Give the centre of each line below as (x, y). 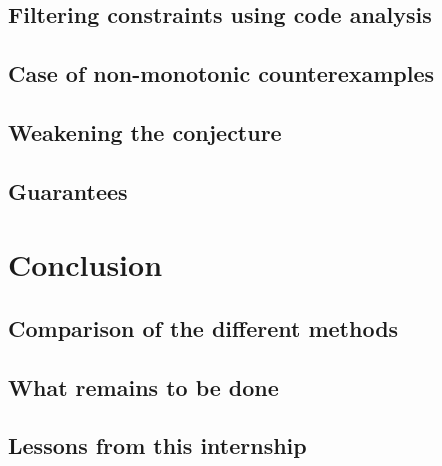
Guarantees (68, 190)
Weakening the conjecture (145, 131)
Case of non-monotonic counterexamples (221, 73)
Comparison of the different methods (203, 327)
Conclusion (85, 264)
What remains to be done (143, 386)
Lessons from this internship (157, 445)
